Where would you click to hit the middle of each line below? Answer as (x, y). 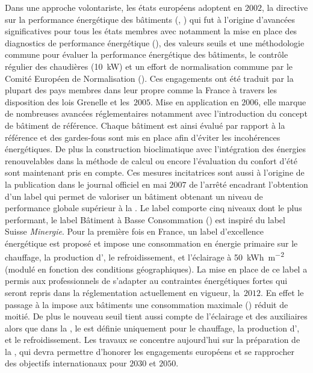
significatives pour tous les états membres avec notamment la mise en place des (151, 31)
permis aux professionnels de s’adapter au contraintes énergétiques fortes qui (146, 281)
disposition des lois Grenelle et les (67, 101)
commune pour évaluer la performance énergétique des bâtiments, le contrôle (147, 54)
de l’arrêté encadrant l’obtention (249, 184)
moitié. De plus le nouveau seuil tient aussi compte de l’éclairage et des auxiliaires (156, 316)
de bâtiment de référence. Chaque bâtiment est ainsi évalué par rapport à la (145, 125)
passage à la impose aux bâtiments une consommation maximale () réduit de (147, 304)
